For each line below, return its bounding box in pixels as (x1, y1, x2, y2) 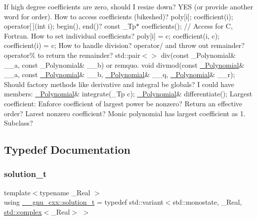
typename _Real (40, 187, 90, 197)
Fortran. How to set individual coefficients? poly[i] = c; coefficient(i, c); (4, 30, 219, 41)
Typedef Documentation (4, 142, 130, 157)
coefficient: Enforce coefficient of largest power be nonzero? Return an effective (4, 98, 243, 108)
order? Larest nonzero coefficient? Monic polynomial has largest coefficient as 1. (4, 108, 246, 118)
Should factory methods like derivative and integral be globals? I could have (4, 79, 234, 89)
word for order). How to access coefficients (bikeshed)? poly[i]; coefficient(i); (4, 11, 233, 21)
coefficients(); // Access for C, (141, 21, 233, 31)
